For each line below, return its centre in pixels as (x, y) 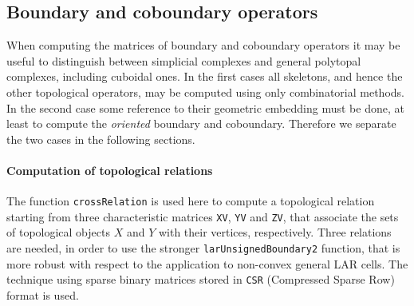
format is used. (43, 294)
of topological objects (58, 232)
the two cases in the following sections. (101, 139)
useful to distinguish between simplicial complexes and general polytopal (184, 60)
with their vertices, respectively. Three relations (275, 232)
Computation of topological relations (110, 170)
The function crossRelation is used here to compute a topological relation (191, 201)
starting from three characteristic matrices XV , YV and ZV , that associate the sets (203, 216)
